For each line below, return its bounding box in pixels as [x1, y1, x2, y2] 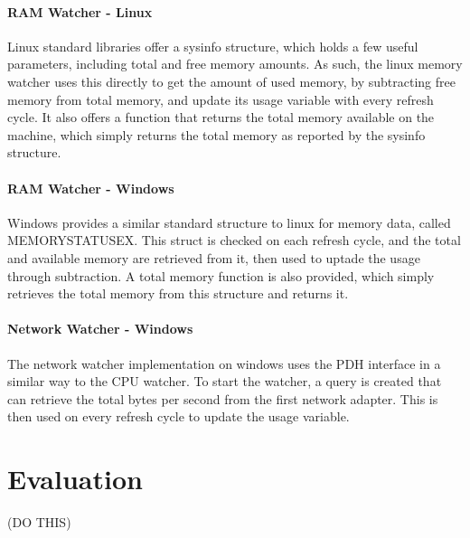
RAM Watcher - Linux [7, 2, 153, 21]
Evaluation [7, 460, 143, 497]
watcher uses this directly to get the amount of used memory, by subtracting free [7, 71, 456, 90]
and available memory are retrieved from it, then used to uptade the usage [7, 248, 420, 267]
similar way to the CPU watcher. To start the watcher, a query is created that [7, 372, 442, 391]
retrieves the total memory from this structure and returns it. [7, 284, 349, 303]
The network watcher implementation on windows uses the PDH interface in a [7, 354, 441, 373]
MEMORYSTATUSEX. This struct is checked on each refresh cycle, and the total [7, 231, 461, 250]
